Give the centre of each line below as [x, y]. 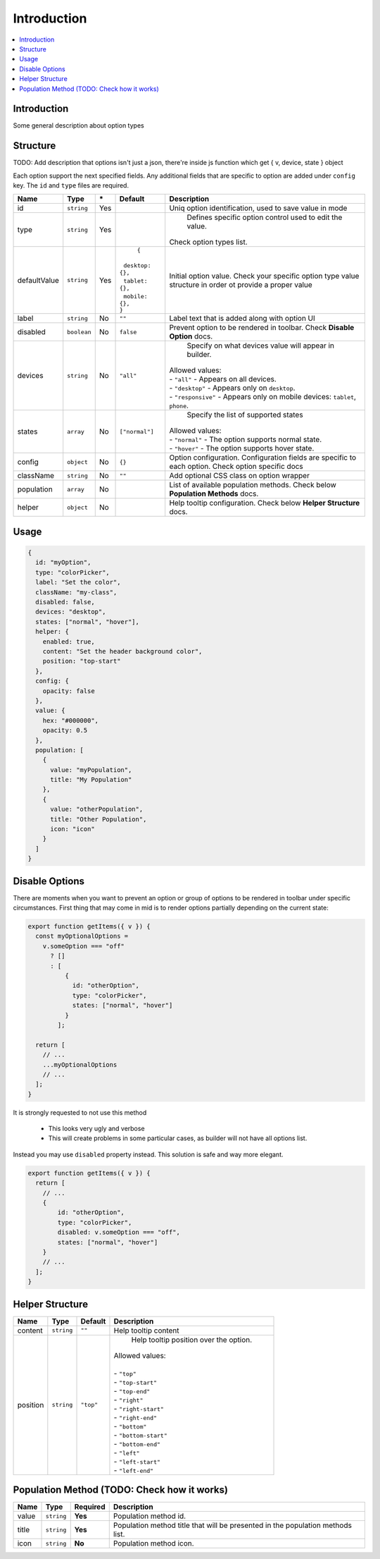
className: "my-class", [76, 592]
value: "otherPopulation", [97, 809]
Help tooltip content [146, 1331]
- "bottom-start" [141, 1435]
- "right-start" [139, 1408]
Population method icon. [153, 1543]
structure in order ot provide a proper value [241, 284]
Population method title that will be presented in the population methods [232, 1525]
